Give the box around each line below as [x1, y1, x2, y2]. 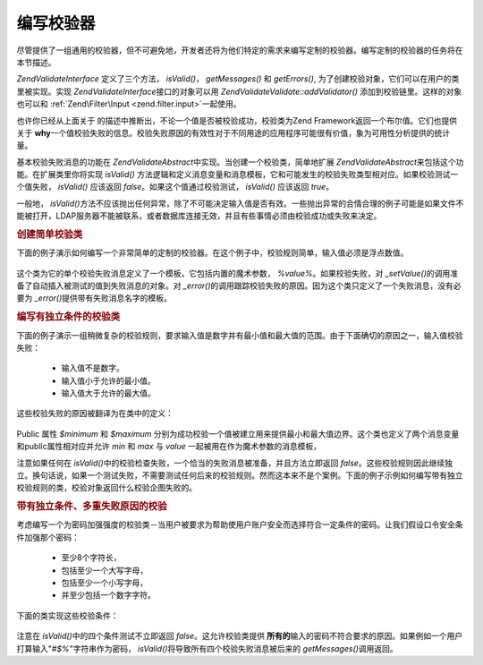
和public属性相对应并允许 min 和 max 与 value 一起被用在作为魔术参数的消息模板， [16, 441, 322, 452]
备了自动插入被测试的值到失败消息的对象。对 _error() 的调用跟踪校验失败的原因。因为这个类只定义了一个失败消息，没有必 [16, 280, 462, 291]
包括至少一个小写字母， [61, 577, 148, 588]
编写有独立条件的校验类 [16, 311, 121, 323]
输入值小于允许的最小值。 [61, 375, 156, 386]
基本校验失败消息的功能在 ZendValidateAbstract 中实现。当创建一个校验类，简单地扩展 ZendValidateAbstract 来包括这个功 [16, 157, 464, 167]
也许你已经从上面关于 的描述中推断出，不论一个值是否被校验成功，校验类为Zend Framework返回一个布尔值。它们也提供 [16, 115, 458, 125]
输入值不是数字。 [61, 362, 124, 373]
